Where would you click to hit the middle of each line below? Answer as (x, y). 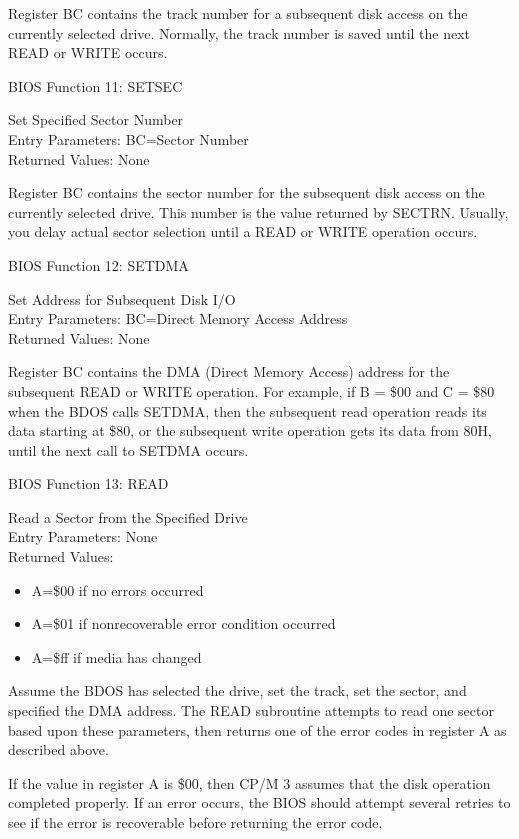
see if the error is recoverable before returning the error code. (195, 822)
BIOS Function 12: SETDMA (98, 264)
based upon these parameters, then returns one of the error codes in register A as (257, 729)
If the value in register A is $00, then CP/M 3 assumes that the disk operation (249, 782)
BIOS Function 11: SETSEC (95, 85)
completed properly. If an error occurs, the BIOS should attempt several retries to (259, 802)
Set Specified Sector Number (96, 119)
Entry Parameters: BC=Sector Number (128, 138)
